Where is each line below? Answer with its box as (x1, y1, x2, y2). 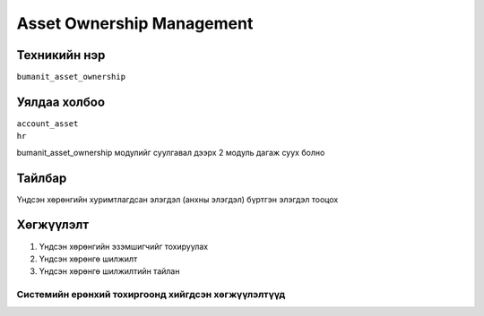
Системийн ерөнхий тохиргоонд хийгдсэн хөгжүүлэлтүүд (16, 288, 286, 301)
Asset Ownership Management (16, 13, 254, 33)
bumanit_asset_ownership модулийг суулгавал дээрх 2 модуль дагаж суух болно (16, 147, 325, 158)
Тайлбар (16, 170, 67, 185)
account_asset (16, 118, 79, 129)
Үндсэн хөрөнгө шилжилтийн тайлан (39, 266, 180, 277)
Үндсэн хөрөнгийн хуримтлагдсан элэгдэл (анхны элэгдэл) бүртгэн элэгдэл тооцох (16, 193, 339, 205)
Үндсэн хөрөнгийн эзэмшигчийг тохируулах (39, 241, 209, 252)
